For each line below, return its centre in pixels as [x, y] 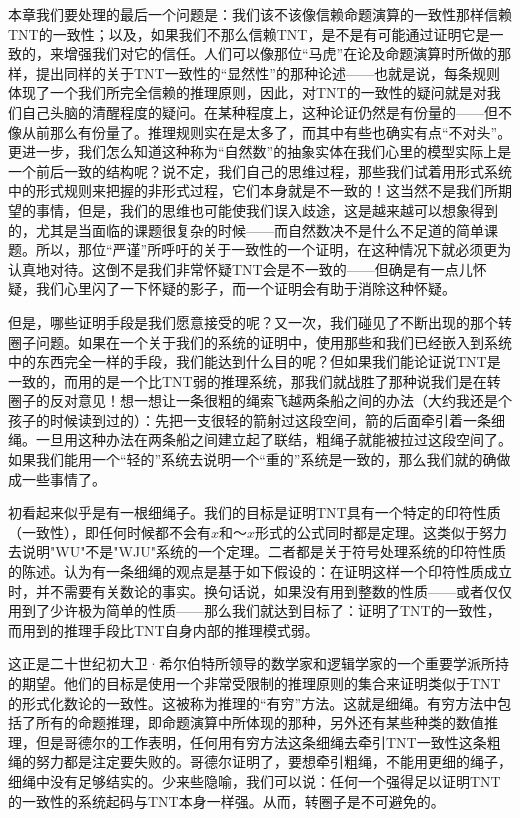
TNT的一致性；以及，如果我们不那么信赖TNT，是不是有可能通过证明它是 [249, 33]
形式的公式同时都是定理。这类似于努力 [381, 531]
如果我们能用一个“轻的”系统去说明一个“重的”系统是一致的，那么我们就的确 [252, 459]
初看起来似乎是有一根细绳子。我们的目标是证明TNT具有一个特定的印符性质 [254, 512]
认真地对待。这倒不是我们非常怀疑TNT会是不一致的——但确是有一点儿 [240, 268]
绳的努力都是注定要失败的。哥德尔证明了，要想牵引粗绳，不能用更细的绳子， [260, 761]
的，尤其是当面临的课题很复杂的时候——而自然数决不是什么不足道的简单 [246, 229]
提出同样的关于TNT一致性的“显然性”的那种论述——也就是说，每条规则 [267, 72]
